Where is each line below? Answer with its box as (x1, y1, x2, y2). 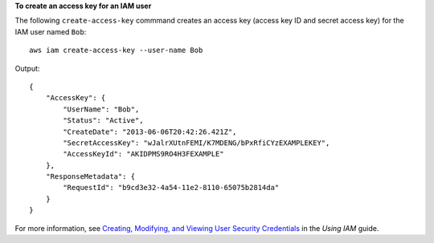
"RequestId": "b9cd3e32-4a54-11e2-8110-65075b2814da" (63, 183, 280, 192)
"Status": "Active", (63, 116, 144, 125)
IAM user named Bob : (14, 26, 87, 36)
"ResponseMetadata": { (45, 172, 136, 181)
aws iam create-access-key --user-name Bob (29, 46, 203, 55)
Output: (14, 63, 40, 73)
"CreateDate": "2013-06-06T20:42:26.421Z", (63, 127, 237, 136)
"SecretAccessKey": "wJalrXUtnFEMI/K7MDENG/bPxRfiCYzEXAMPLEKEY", (63, 138, 330, 148)
